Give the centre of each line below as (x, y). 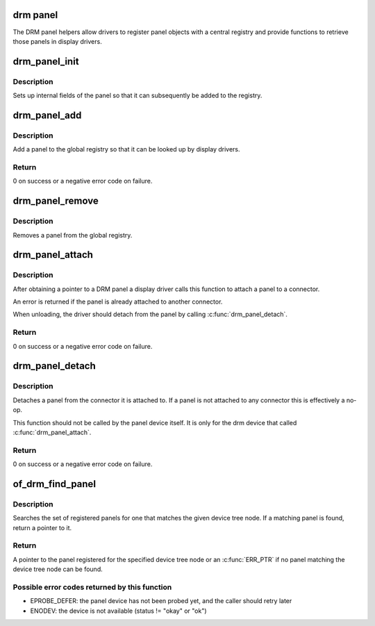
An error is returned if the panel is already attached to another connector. (118, 302)
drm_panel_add (47, 115)
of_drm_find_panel (55, 484)
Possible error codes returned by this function (92, 587)
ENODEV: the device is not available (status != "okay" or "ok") (119, 611)
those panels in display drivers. (57, 41)
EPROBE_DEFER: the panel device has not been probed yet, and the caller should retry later (161, 601)
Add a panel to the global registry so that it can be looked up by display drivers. (126, 149)
